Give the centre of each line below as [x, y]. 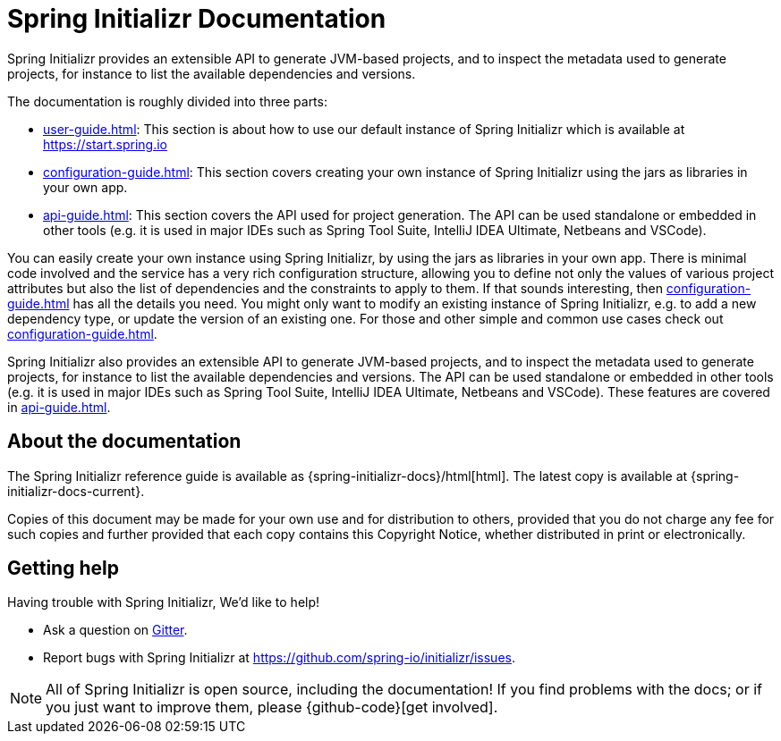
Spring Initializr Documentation [197, 19]
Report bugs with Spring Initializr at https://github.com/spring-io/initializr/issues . [279, 658]
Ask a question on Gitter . [115, 630]
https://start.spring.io [105, 144]
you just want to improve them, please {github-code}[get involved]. [272, 707]
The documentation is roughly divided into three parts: [167, 101]
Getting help [63, 568]
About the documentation [124, 442]
